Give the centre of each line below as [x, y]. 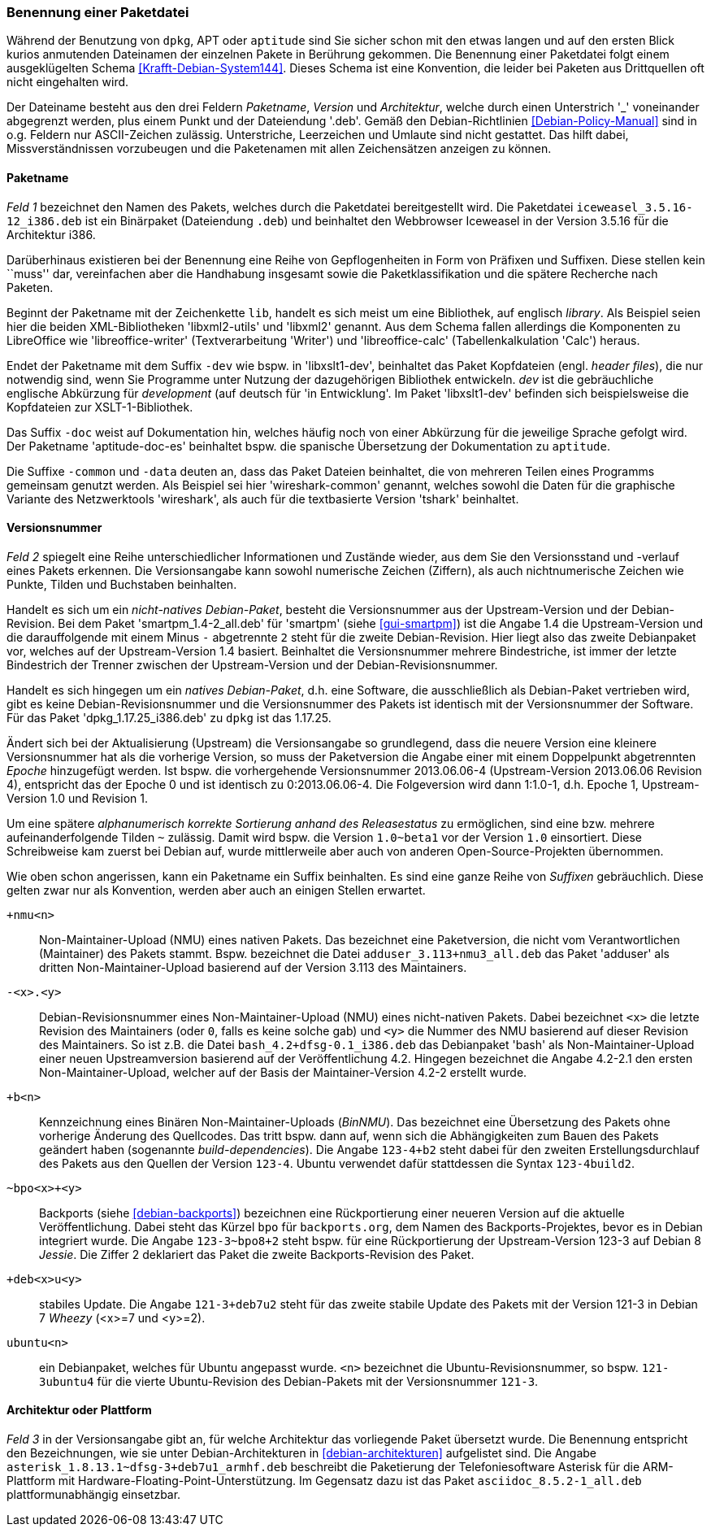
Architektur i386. [51, 234]
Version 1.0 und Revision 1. [78, 798]
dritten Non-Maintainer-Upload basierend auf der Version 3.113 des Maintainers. [253, 967]
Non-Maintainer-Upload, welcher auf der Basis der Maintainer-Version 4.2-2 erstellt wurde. [283, 1072]
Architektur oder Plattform [79, 1410]
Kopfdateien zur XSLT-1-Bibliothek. [100, 407]
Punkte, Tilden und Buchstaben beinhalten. [122, 584]
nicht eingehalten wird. [68, 82]
